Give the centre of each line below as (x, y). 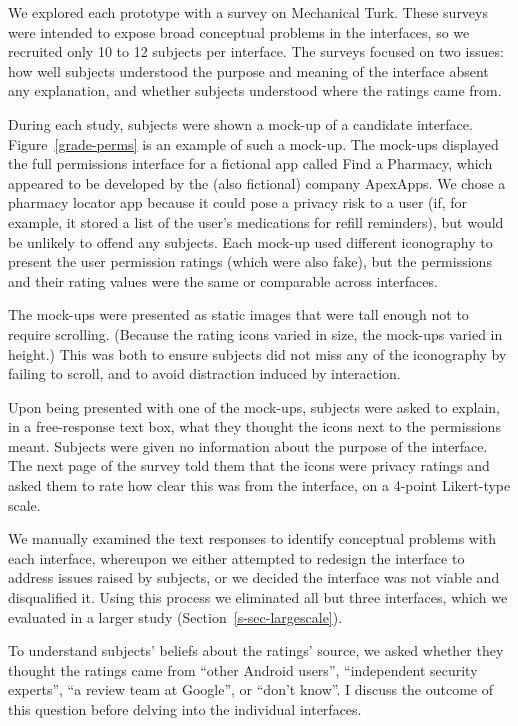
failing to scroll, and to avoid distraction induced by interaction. (204, 373)
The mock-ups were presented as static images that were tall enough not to (238, 314)
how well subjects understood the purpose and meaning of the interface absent (248, 70)
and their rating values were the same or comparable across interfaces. (223, 280)
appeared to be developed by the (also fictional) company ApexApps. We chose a (257, 182)
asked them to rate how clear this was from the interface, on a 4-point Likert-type (259, 485)
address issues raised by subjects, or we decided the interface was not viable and (254, 577)
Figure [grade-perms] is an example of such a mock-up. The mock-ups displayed (253, 143)
